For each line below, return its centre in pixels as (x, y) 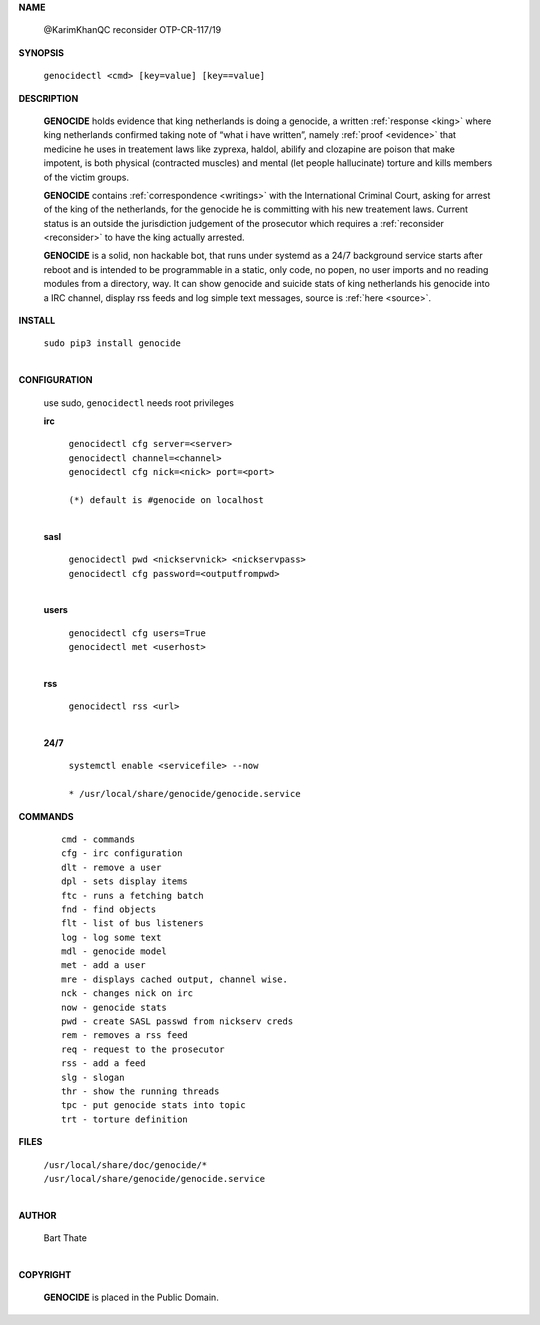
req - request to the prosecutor (143, 1049)
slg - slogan (93, 1077)
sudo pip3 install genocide (112, 343)
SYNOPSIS (41, 52)
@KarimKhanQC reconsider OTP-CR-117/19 (132, 30)
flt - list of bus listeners (132, 923)
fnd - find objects (109, 909)
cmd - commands (98, 839)
